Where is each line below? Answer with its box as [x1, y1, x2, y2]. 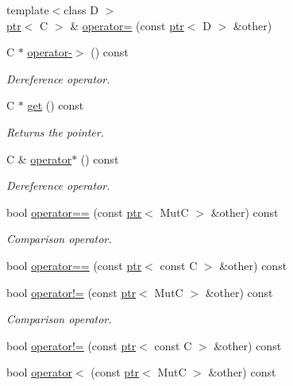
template [6, 2, 49, 17]
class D [64, 2, 98, 17]
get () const [27, 97, 84, 114]
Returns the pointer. [6, 123, 104, 140]
